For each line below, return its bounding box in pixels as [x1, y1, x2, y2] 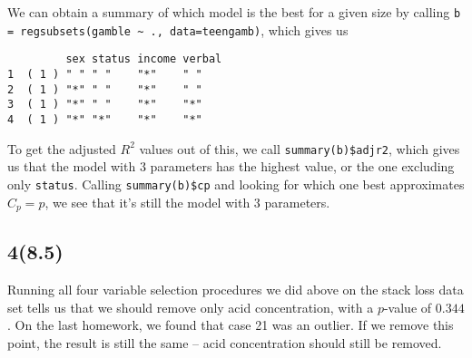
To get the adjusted [7, 139, 116, 158]
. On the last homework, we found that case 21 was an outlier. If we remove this [7, 315, 454, 334]
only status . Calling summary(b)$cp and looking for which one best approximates [7, 174, 465, 193]
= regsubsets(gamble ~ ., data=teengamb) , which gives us [7, 20, 349, 39]
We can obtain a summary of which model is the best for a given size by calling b [7, 3, 461, 21]
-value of [383, 297, 432, 316]
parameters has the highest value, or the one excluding [150, 157, 455, 176]
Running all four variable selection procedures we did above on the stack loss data [7, 280, 464, 299]
